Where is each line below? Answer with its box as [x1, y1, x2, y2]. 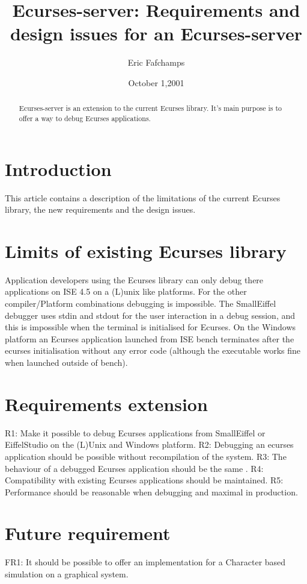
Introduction [5, 156, 112, 181]
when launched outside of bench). [5, 356, 128, 369]
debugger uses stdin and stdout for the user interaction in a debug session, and [5, 309, 296, 321]
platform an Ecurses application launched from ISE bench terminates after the [5, 332, 294, 345]
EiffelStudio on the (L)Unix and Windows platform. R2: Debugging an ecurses [5, 438, 294, 451]
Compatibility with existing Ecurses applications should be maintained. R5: [5, 474, 284, 486]
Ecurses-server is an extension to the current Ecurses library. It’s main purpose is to [19, 103, 282, 113]
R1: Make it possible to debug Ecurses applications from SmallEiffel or [5, 426, 266, 439]
